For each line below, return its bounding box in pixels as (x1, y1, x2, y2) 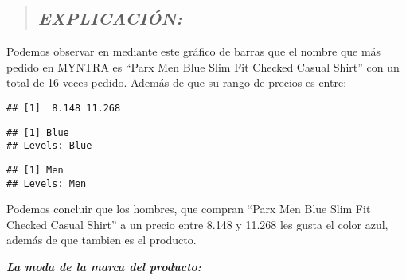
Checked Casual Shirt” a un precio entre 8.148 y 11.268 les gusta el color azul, (6, 216, 388, 232)
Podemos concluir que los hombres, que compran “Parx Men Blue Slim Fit (6, 200, 371, 217)
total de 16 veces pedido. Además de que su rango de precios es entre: (6, 74, 347, 91)
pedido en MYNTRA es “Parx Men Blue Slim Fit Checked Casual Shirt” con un (6, 58, 400, 75)
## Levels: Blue (6, 140, 92, 152)
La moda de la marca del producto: (6, 259, 201, 275)
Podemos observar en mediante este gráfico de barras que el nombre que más (6, 43, 381, 60)
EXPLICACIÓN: (37, 6, 182, 30)
